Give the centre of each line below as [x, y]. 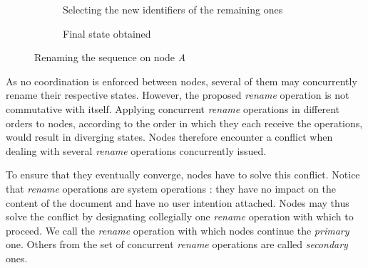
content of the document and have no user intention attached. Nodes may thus [178, 202]
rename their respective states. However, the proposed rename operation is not [178, 95]
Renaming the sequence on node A [110, 57]
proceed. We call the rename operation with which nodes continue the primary [178, 230]
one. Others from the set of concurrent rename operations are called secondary [177, 244]
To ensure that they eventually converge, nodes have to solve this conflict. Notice [183, 175]
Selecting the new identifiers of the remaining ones [173, 9]
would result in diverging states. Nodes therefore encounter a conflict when [169, 137]
